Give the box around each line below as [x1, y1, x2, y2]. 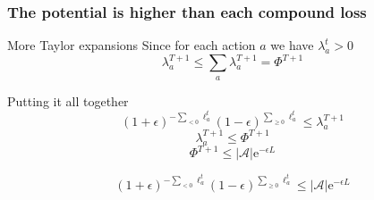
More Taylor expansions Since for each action [7, 36, 256, 54]
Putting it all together [7, 91, 129, 110]
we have [270, 36, 314, 54]
